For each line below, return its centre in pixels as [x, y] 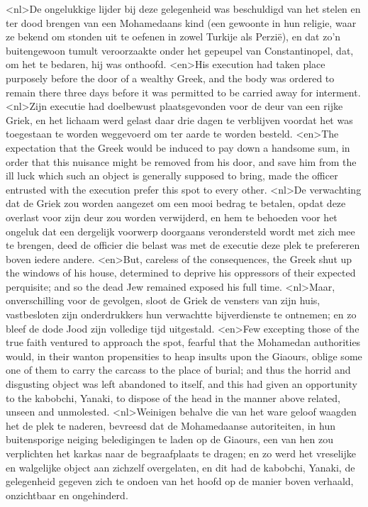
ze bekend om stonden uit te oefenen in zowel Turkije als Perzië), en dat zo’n [173, 37]
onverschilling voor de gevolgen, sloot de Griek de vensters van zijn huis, [163, 300]
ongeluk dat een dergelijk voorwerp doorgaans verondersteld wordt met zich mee [180, 231]
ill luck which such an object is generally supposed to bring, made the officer [172, 175]
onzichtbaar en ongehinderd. [67, 495]
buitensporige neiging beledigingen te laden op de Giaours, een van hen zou [169, 439]
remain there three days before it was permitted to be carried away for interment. [183, 92]
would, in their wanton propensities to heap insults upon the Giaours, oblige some [184, 356]
